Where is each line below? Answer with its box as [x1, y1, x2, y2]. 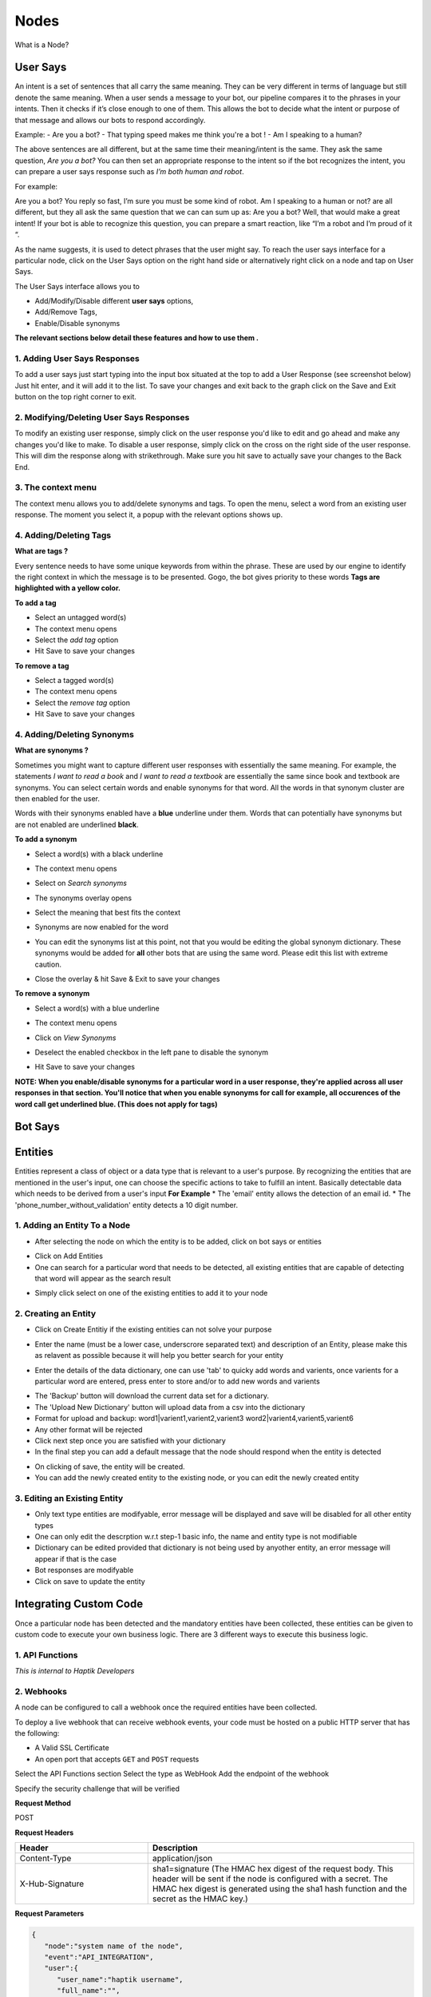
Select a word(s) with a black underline [34, 849, 164, 859]
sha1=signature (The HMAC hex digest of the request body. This [152, 1864, 394, 1875]
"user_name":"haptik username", [57, 1975, 184, 1984]
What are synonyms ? [14, 745, 89, 755]
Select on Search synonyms [34, 879, 128, 888]
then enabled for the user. [14, 793, 100, 803]
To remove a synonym [14, 989, 90, 998]
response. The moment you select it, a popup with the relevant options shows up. [14, 510, 283, 519]
